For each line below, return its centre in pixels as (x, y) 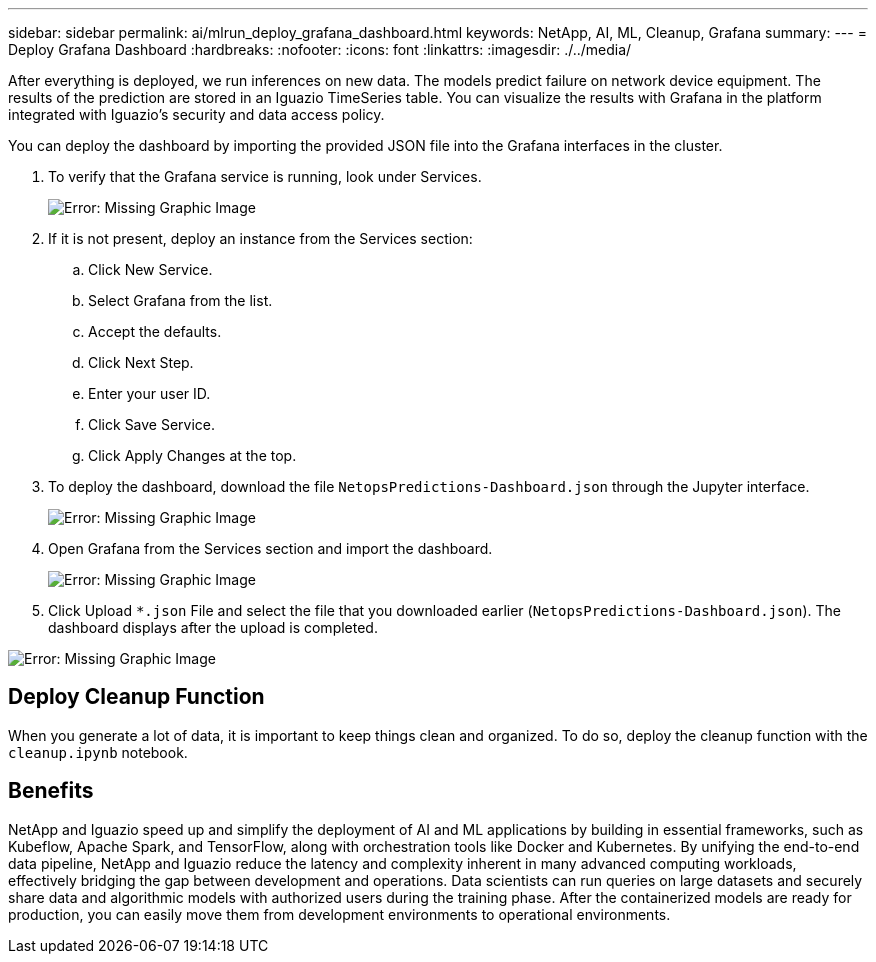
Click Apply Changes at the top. (192, 455)
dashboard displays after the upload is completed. (213, 627)
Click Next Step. (141, 362)
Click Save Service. (152, 424)
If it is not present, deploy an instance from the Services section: (260, 238)
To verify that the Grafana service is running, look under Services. (265, 176)
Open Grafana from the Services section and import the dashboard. (270, 548)
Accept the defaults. (155, 331)
